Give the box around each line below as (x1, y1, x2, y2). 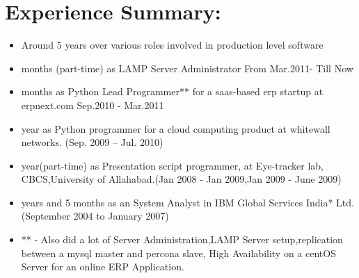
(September (21, 208, 70, 223)
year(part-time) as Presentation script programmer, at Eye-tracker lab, (21, 158, 324, 172)
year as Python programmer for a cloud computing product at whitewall (21, 121, 330, 136)
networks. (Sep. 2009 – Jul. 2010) (21, 135, 163, 149)
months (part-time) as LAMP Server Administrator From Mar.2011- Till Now (21, 60, 353, 75)
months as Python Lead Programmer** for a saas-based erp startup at (21, 84, 324, 99)
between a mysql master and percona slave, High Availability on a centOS (21, 245, 336, 260)
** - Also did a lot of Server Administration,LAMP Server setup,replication (21, 232, 343, 247)
